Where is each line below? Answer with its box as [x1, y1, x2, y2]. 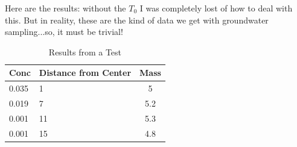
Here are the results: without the [5, 2, 126, 14]
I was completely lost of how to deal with [139, 2, 293, 14]
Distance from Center [39, 66, 132, 79]
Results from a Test [48, 45, 122, 58]
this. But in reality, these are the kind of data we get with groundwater [5, 13, 269, 26]
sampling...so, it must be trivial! [5, 25, 123, 38]
